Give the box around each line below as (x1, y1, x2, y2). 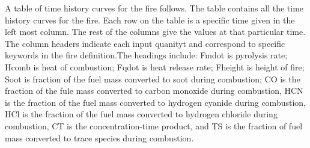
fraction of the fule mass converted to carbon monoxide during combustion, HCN (5, 84, 303, 97)
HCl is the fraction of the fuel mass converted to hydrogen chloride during (5, 108, 278, 120)
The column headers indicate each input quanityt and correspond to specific (5, 37, 285, 49)
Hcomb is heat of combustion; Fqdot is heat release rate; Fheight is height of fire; (5, 60, 305, 73)
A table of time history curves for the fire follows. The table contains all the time (5, 2, 304, 14)
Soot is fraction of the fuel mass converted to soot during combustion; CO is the (5, 72, 300, 85)
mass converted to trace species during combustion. (5, 131, 194, 144)
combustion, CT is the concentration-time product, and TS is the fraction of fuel (5, 119, 303, 132)
